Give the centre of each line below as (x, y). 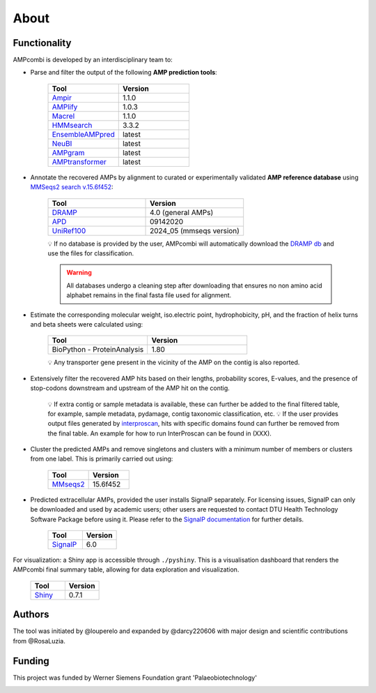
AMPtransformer (79, 162)
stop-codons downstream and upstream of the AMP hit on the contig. (130, 388)
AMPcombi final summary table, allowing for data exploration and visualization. (126, 569)
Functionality (42, 43)
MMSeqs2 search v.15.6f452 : (72, 187)
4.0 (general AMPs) (182, 212)
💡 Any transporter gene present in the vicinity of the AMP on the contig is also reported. (174, 362)
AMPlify (65, 107)
